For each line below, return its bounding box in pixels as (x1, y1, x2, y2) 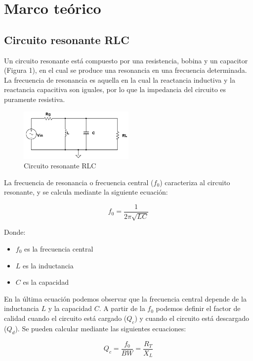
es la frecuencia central (24, 243, 93, 254)
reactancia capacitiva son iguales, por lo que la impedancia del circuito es (4, 84, 226, 95)
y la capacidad (48, 303, 92, 313)
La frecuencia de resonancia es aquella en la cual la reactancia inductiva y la (4, 74, 235, 85)
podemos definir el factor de (156, 303, 241, 313)
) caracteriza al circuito (160, 177, 230, 187)
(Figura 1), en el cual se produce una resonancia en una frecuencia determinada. (4, 65, 247, 75)
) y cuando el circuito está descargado (134, 312, 249, 323)
